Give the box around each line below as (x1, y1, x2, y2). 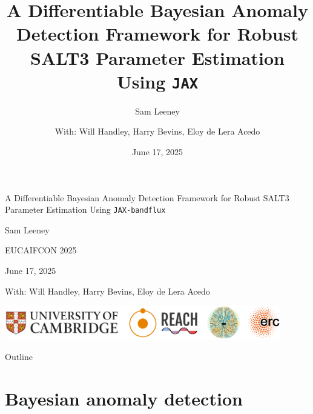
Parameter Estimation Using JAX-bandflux (5, 203, 166, 216)
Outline (5, 350, 33, 363)
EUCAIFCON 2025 (5, 244, 77, 256)
